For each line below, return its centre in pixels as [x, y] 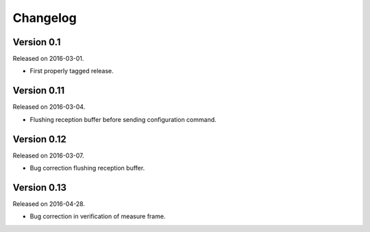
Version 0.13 [40, 187]
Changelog [45, 18]
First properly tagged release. [72, 71]
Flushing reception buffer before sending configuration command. [123, 119]
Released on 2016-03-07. [49, 155]
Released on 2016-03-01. [48, 59]
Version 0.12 [39, 139]
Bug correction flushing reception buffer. [87, 168]
